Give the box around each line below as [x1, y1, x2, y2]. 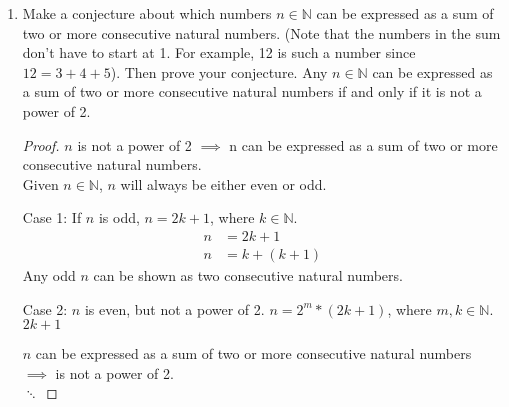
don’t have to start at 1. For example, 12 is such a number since [22, 42, 416, 63]
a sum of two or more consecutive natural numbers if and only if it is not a [22, 81, 482, 102]
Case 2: [22, 298, 68, 319]
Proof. [22, 134, 60, 155]
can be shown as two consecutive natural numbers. [93, 265, 403, 285]
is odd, [98, 207, 140, 228]
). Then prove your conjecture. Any [110, 61, 328, 82]
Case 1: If [22, 207, 82, 228]
